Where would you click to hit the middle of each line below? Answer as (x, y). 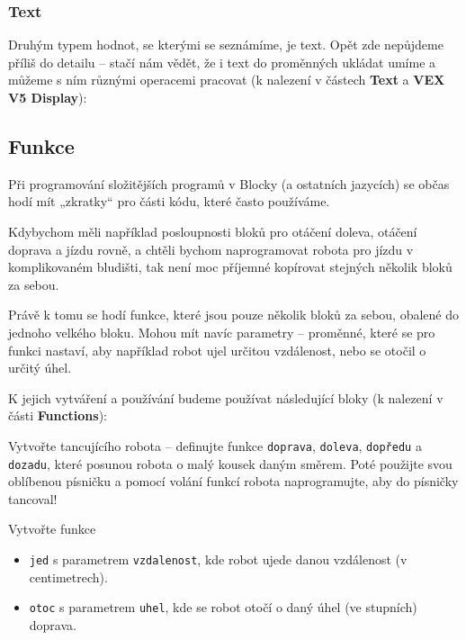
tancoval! (33, 498)
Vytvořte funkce (52, 529)
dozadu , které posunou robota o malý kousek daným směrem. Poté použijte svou (230, 463)
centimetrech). (68, 577)
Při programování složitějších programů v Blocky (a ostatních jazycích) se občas (229, 183)
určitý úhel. (40, 368)
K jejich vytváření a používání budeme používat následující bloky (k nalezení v (226, 397)
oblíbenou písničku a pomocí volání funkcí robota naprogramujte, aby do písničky (233, 481)
